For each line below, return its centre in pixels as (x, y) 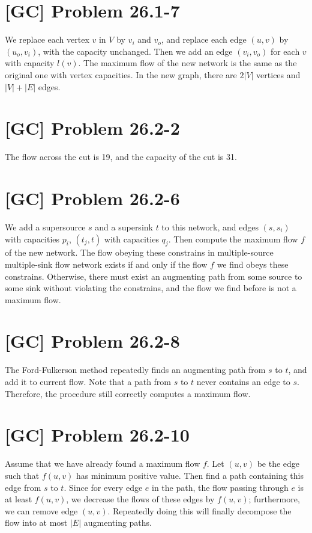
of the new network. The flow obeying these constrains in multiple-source (139, 252)
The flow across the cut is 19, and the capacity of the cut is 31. (121, 157)
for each (285, 51)
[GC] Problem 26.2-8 (92, 341)
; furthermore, (274, 499)
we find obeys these (253, 264)
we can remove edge (41, 510)
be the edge (278, 464)
